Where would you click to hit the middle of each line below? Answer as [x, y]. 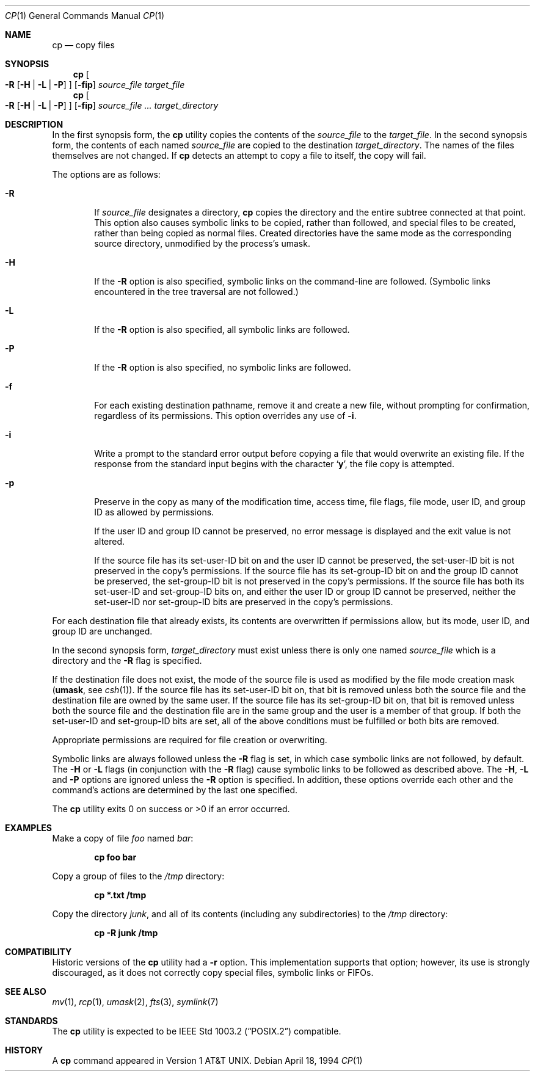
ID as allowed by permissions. [154, 512]
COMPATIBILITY [38, 952]
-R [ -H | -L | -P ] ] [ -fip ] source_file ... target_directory [112, 105]
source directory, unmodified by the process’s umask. [202, 243]
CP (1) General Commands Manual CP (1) [85, 16]
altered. [110, 541]
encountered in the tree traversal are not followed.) [196, 292]
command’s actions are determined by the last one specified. [175, 790]
